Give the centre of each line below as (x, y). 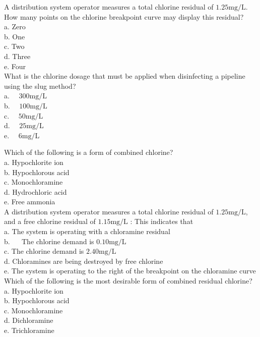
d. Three (17, 56)
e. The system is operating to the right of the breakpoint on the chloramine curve (130, 271)
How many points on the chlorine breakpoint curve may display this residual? (124, 16)
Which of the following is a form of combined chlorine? (89, 152)
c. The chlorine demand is (44, 251)
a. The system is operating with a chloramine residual (87, 231)
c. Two (14, 46)
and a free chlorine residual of (50, 221)
